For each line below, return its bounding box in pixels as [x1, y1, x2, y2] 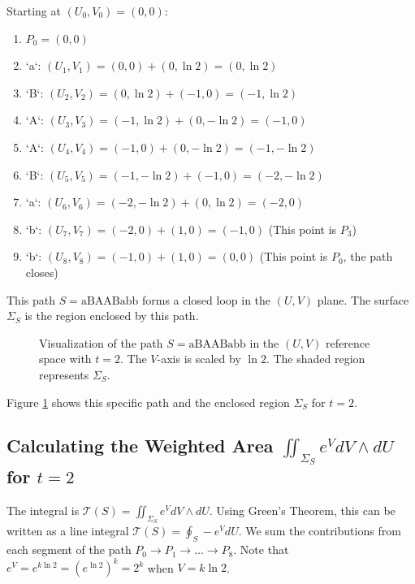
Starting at [6, 2, 61, 19]
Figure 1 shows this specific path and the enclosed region [6, 393, 290, 410]
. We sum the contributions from [238, 522, 401, 539]
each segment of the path [6, 541, 132, 558]
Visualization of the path [39, 334, 163, 351]
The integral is [6, 502, 80, 519]
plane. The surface [317, 291, 409, 308]
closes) [25, 263, 58, 280]
